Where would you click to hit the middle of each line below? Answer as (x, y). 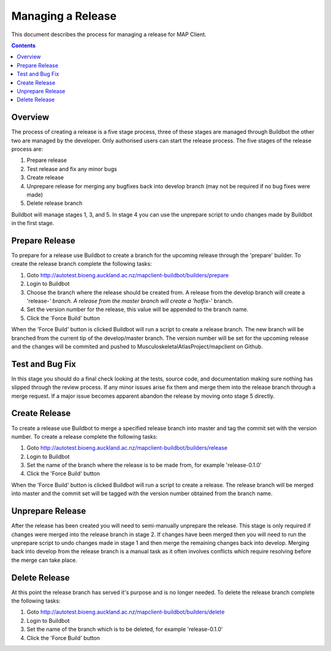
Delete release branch (55, 203)
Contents (24, 45)
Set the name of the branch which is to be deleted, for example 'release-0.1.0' (125, 630)
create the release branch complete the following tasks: (82, 264)
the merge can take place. (44, 560)
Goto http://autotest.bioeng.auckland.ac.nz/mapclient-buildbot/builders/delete (126, 612)
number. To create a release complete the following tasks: (84, 436)
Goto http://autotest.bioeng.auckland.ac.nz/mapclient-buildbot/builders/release (127, 448)
